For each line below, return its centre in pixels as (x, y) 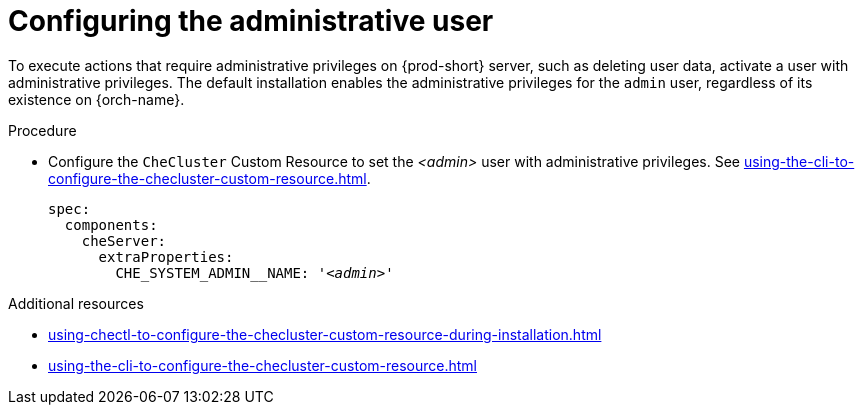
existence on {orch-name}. (96, 99)
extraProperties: (166, 256)
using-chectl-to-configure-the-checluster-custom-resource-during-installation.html (325, 334)
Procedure (42, 130)
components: (111, 224)
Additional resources (76, 303)
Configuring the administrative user (251, 21)
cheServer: (124, 240)
